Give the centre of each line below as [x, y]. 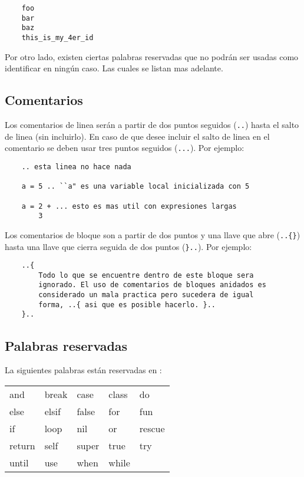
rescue [152, 428]
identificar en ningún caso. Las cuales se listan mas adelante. [114, 68]
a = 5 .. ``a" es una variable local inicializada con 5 [136, 187]
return [22, 445]
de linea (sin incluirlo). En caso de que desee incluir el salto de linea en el [137, 136]
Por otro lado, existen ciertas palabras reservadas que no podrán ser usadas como [152, 56]
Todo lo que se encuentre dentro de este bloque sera [146, 275]
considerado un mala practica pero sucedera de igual [146, 295]
